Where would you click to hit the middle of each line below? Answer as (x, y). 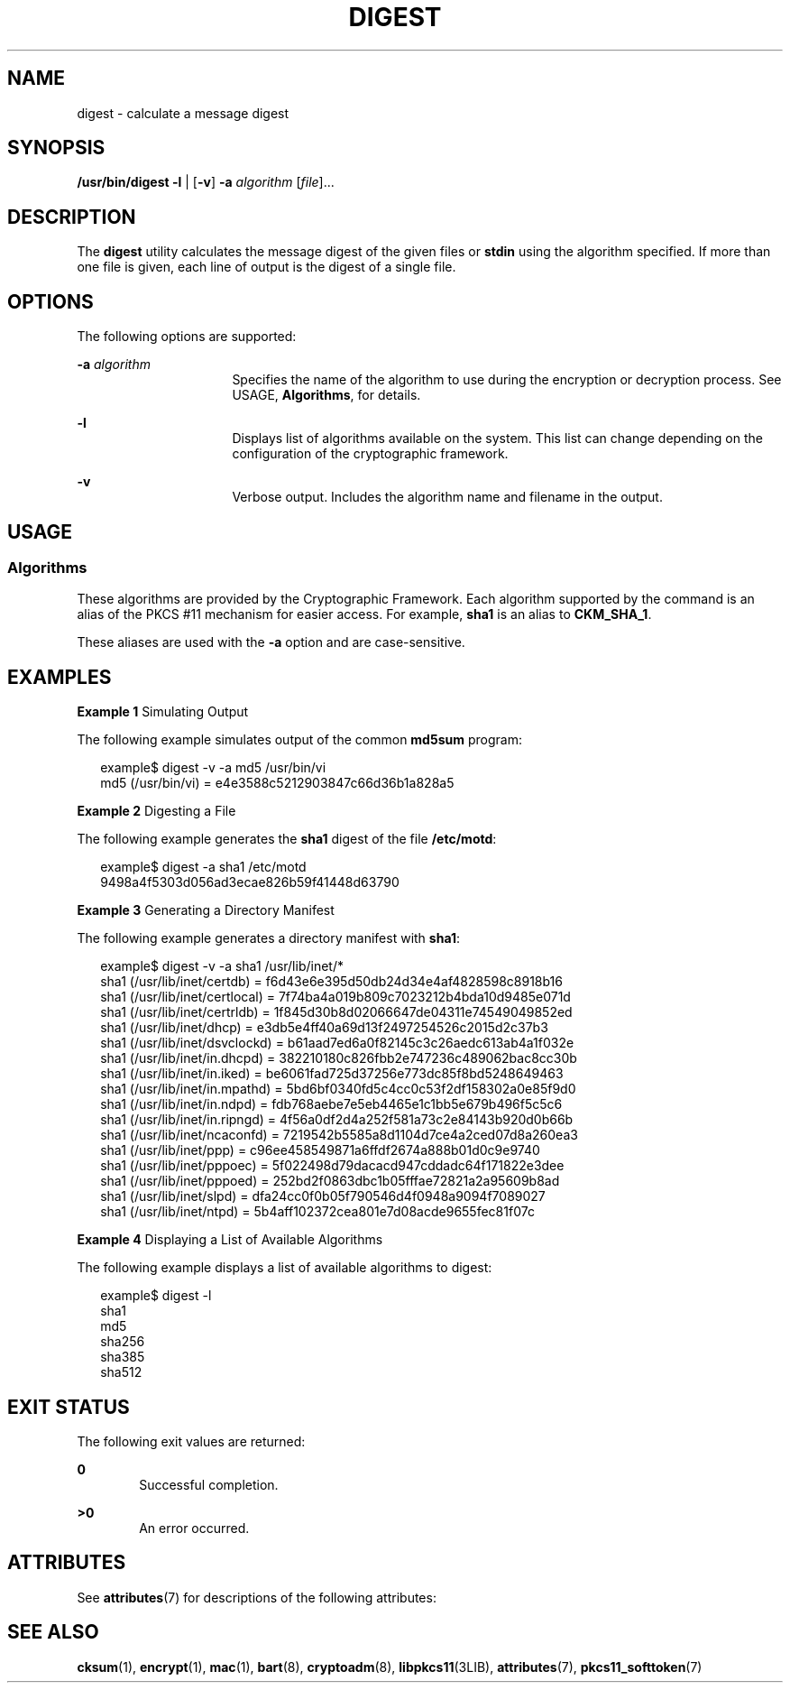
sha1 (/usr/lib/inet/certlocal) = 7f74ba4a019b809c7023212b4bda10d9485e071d (335, 997)
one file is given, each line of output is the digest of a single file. (266, 267)
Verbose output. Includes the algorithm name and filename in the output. (447, 497)
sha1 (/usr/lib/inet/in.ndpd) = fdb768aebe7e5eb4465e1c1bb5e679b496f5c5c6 (331, 1104)
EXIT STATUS (69, 1407)
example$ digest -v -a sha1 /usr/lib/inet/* (222, 966)
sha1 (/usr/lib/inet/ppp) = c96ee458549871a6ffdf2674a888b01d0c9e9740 (320, 1150)
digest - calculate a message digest (183, 113)
